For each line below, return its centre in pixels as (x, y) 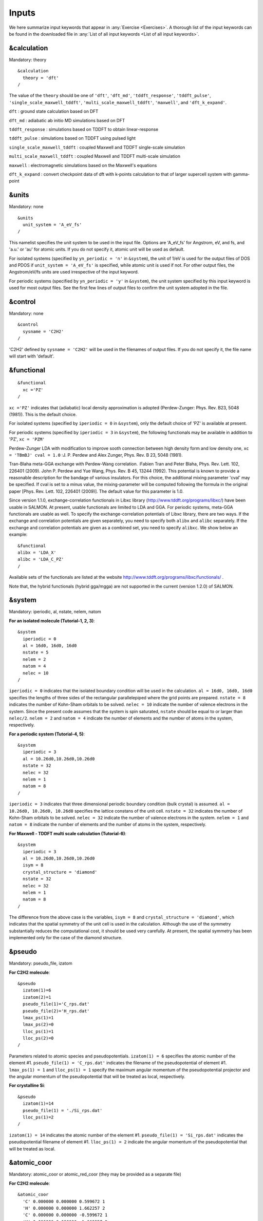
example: (18, 534)
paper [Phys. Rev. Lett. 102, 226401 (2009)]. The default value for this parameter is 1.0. (96, 491)
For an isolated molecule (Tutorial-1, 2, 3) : (52, 621)
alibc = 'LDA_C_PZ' (41, 559)
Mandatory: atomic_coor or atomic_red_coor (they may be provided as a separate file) (95, 1174)
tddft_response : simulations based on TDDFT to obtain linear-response (84, 129)
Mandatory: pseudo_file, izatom (41, 963)
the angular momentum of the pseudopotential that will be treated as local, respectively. (97, 1076)
